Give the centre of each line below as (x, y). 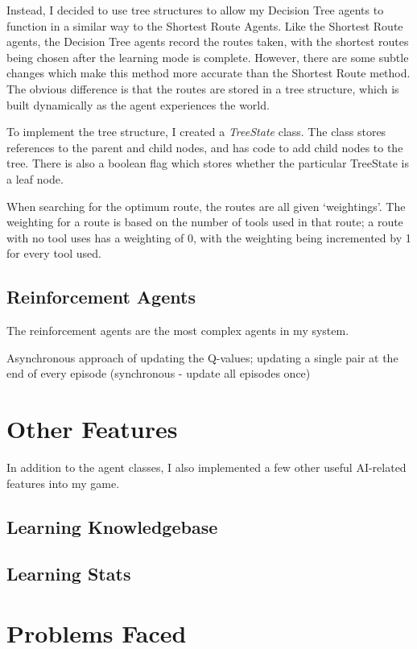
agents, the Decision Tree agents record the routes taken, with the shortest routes (208, 41)
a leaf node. (35, 178)
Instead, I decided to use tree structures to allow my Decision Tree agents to (195, 10)
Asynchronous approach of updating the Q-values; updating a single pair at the (202, 357)
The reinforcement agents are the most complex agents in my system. (178, 331)
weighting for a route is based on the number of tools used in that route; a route (205, 222)
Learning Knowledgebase (112, 526)
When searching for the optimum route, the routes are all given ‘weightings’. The (206, 206)
